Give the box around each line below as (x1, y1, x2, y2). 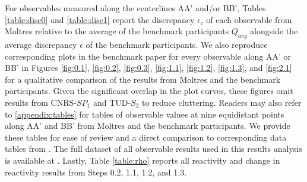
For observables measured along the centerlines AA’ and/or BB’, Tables (5, 2, 266, 14)
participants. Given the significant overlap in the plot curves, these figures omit (5, 84, 293, 97)
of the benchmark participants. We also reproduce (86, 38, 268, 50)
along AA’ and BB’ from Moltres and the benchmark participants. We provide (5, 119, 290, 132)
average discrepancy (5, 38, 77, 50)
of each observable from (206, 13, 292, 25)
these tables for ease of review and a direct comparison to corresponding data (5, 131, 287, 143)
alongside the (250, 25, 298, 37)
